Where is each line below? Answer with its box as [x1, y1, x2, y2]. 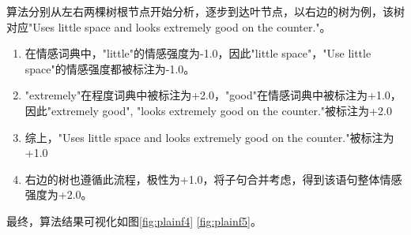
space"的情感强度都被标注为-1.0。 [25, 60, 195, 76]
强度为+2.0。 [25, 186, 92, 203]
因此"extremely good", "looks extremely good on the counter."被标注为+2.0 [25, 102, 392, 118]
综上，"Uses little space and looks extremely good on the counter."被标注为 [25, 129, 394, 145]
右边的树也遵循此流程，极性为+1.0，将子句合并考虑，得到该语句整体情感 [25, 170, 402, 187]
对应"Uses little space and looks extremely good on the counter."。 [6, 18, 331, 35]
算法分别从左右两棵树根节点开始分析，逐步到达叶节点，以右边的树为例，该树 [6, 3, 405, 19]
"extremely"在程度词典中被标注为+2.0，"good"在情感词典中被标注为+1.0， [25, 87, 402, 103]
